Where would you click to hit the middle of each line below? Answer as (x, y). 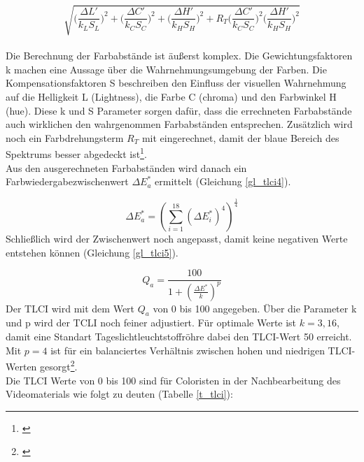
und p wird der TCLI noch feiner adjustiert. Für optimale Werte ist (151, 323)
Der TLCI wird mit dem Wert (70, 308)
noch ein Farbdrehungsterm (65, 137)
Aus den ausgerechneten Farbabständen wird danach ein (126, 167)
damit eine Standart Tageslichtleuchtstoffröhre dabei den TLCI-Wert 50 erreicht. (179, 337)
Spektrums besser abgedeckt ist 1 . (76, 153)
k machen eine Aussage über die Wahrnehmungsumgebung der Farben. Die (166, 69)
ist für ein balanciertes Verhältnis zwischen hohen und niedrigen (188, 350)
